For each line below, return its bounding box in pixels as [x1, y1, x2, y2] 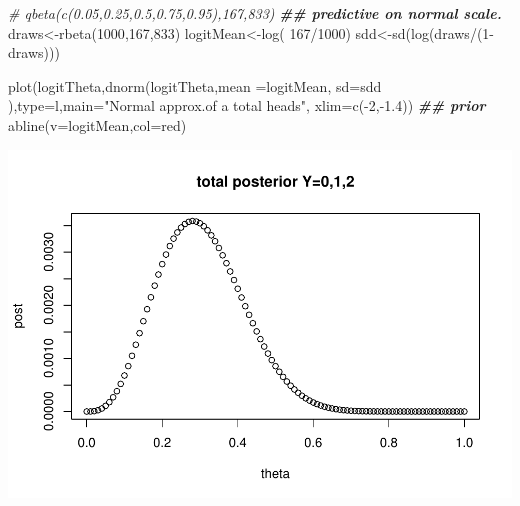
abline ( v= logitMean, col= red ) [8, 114, 187, 135]
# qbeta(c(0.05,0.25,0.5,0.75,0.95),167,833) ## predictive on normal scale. [8, 3, 502, 23]
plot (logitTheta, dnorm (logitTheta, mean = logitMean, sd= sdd [8, 75, 382, 96]
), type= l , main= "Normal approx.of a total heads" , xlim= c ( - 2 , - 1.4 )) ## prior [8, 95, 486, 116]
